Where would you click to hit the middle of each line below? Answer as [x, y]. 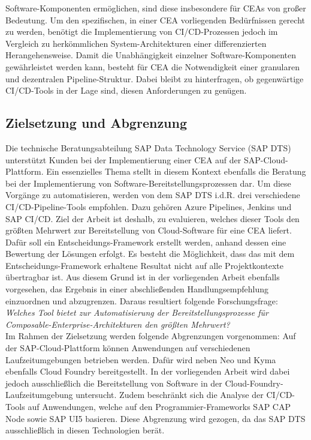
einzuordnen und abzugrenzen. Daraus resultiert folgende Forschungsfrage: [142, 300]
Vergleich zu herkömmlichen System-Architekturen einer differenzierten [136, 43]
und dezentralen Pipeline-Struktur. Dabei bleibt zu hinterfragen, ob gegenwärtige [155, 78]
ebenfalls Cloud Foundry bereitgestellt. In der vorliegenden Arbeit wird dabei [148, 371]
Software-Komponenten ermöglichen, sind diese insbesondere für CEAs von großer [156, 8]
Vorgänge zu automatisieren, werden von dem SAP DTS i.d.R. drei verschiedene [153, 195]
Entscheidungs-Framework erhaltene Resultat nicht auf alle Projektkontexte [144, 265]
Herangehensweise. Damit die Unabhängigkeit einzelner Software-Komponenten [151, 55]
